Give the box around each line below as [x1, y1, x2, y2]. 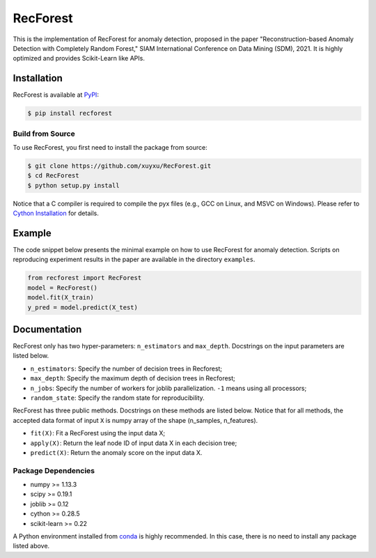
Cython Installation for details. [13, 209, 99, 217]
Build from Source [13, 129, 76, 139]
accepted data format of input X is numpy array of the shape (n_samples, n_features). [13, 416, 258, 424]
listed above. [13, 542, 50, 550]
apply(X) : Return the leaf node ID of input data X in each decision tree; [30, 439, 237, 447]
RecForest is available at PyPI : [13, 91, 99, 99]
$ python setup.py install [27, 181, 120, 189]
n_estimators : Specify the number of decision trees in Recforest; [30, 364, 223, 373]
